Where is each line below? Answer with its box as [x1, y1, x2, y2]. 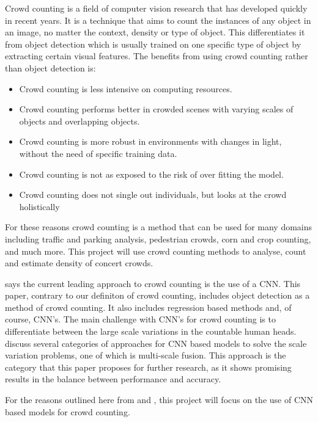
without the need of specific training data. [19, 147, 177, 159]
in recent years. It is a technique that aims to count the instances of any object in [5, 13, 311, 26]
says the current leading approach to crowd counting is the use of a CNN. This [5, 277, 301, 289]
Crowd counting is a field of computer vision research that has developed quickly [5, 2, 308, 14]
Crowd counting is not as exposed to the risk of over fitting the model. [19, 167, 284, 180]
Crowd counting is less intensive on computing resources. [19, 82, 232, 95]
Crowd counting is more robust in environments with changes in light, [19, 135, 282, 148]
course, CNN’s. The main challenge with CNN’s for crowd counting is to [5, 313, 276, 326]
